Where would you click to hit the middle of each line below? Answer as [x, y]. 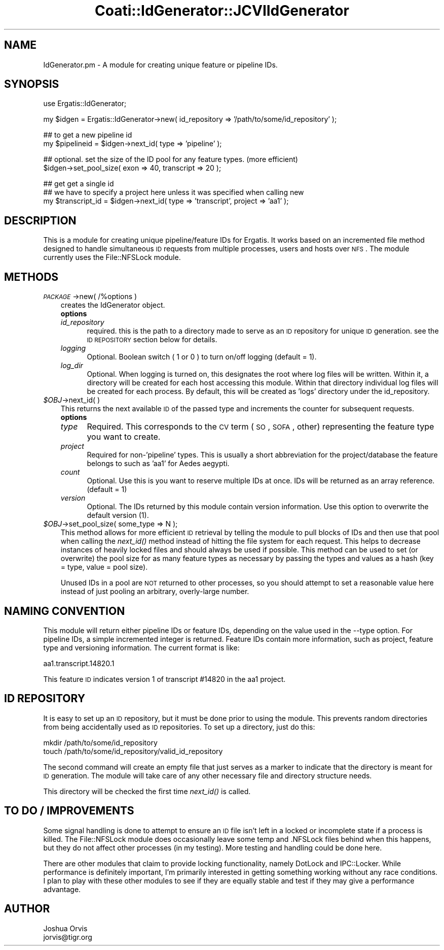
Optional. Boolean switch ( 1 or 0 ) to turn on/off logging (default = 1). [202, 357]
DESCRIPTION [40, 220]
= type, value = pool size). [104, 567]
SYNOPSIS [32, 84]
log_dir [72, 366]
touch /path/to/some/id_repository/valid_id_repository [133, 751]
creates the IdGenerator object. [113, 305]
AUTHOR [27, 909]
